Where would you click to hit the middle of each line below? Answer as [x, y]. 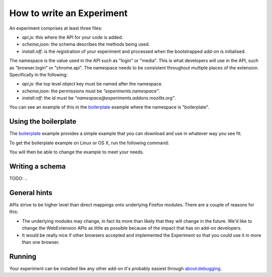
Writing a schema [38, 166]
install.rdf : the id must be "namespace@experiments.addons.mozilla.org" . [99, 98]
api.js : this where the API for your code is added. [73, 37]
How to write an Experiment [69, 13]
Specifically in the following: [39, 74]
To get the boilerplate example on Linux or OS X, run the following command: [89, 143]
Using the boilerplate [43, 121]
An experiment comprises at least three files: [56, 28]
